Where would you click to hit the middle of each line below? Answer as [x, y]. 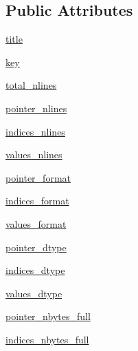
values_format [36, 223]
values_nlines [34, 155]
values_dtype [34, 293]
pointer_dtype [36, 247]
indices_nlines [35, 131]
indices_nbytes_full [47, 339]
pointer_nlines [36, 108]
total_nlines [31, 85]
